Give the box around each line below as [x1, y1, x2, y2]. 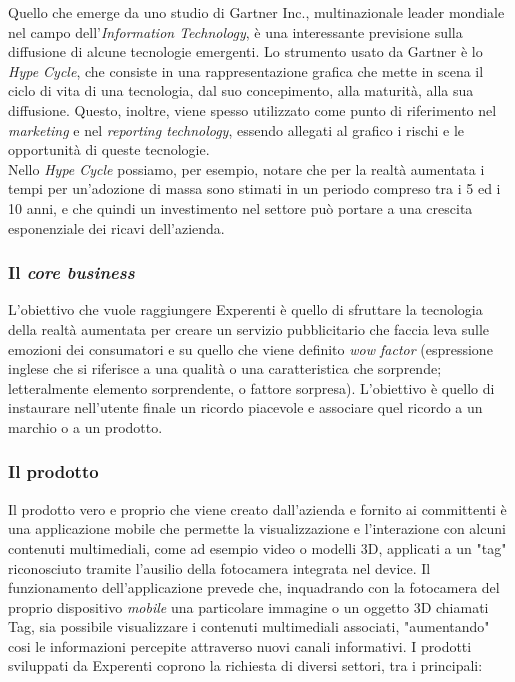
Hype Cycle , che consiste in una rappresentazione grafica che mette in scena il [8, 60, 484, 81]
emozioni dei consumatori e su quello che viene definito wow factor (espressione [8, 338, 493, 359]
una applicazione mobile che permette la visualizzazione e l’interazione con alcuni [8, 518, 506, 539]
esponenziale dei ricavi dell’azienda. [8, 217, 225, 238]
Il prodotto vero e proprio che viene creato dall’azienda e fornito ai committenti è [8, 498, 507, 519]
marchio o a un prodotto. [8, 416, 163, 437]
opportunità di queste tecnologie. [8, 139, 210, 160]
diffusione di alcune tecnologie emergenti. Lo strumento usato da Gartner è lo [8, 41, 483, 62]
